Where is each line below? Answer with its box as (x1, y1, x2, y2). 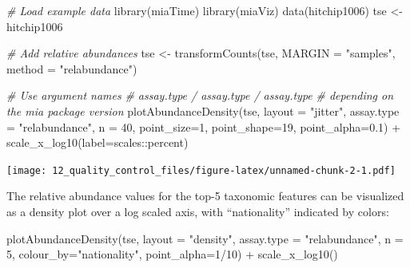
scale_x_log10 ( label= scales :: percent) (6, 134, 189, 151)
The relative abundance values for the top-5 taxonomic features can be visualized (6, 187, 404, 204)
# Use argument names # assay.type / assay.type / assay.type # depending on (6, 87, 394, 104)
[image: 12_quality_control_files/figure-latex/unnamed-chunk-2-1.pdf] (6, 164, 396, 176)
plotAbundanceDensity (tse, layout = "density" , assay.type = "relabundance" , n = (6, 230, 404, 246)
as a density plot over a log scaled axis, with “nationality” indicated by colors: (6, 203, 389, 219)
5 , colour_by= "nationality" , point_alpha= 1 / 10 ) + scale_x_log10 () (6, 246, 338, 262)
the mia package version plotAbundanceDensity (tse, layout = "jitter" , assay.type (6, 102, 400, 119)
